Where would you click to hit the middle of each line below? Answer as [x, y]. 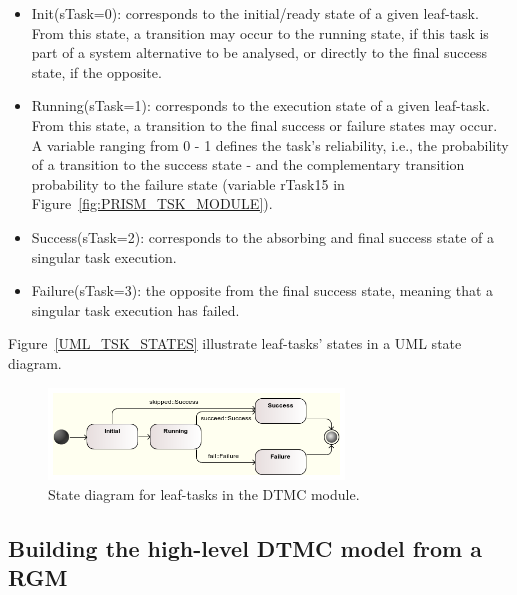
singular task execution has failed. [135, 309]
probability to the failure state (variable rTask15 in [188, 183]
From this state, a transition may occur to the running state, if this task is [260, 32]
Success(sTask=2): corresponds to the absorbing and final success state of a [262, 236]
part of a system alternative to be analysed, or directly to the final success [259, 52]
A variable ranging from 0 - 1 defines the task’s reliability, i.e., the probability [270, 144]
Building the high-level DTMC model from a [245, 547]
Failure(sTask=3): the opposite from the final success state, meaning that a [262, 290]
